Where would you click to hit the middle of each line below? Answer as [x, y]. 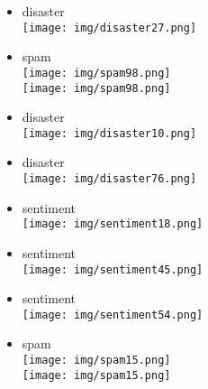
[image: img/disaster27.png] [109, 28]
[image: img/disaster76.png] [109, 179]
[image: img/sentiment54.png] [113, 315]
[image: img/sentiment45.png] [113, 269]
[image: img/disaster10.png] [109, 133]
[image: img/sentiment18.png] [113, 224]
